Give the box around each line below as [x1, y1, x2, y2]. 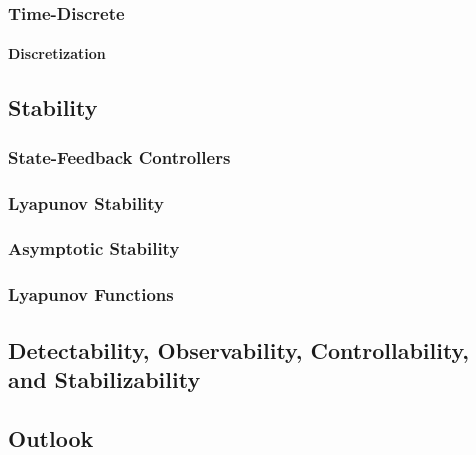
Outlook [8, 422, 94, 453]
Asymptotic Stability [8, 236, 180, 261]
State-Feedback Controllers [8, 144, 231, 169]
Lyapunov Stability [8, 190, 165, 215]
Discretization [8, 43, 106, 64]
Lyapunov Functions [8, 282, 174, 307]
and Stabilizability [8, 363, 201, 394]
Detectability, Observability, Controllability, [8, 334, 470, 365]
